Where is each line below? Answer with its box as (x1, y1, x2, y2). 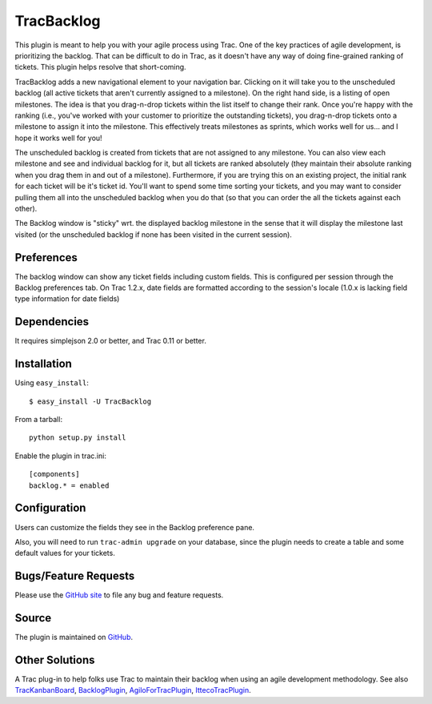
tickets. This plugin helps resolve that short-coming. (14, 62, 187, 72)
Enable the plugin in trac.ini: (14, 451, 107, 461)
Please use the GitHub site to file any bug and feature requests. (14, 590, 224, 600)
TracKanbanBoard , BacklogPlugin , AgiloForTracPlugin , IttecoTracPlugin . (14, 686, 251, 695)
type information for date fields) (14, 294, 120, 304)
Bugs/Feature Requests (14, 569, 135, 583)
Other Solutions (14, 653, 95, 666)
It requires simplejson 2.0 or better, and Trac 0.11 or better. (14, 336, 207, 346)
